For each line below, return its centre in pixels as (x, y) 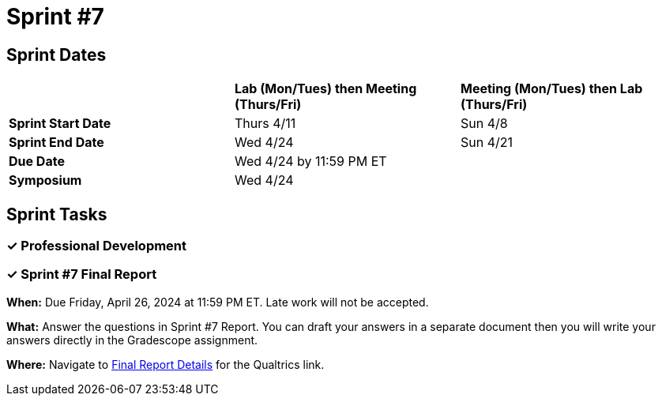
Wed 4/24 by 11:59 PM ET (310, 162)
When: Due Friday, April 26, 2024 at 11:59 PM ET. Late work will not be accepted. (218, 302)
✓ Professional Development (97, 246)
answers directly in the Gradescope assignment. (132, 340)
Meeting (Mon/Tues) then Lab (551, 89)
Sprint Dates (56, 54)
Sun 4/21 (487, 143)
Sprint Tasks (57, 214)
